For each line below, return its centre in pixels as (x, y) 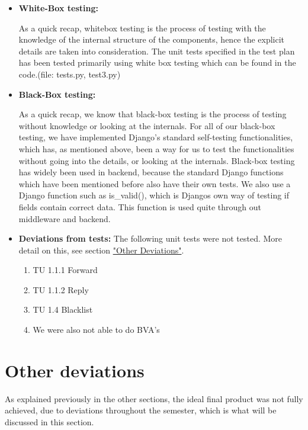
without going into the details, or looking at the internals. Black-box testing (157, 160)
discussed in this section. (49, 421)
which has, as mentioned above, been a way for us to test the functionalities (156, 148)
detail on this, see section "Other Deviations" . (101, 250)
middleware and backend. (65, 218)
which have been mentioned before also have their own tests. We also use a (155, 183)
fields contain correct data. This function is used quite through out (140, 206)
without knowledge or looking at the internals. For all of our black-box (147, 125)
